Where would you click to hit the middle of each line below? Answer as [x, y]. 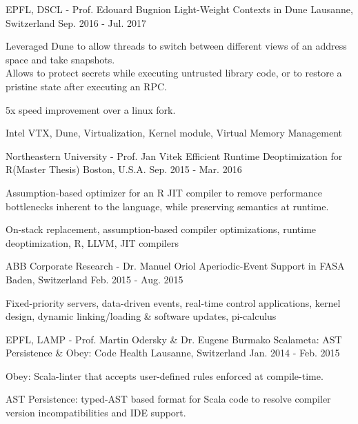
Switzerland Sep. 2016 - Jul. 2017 [76, 22]
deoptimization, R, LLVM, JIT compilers [92, 242]
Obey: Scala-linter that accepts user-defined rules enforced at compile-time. [165, 375]
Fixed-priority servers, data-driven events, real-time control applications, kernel [173, 302]
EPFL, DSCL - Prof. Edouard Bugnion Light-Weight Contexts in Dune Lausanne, [179, 9]
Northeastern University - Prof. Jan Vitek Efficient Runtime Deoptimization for [174, 155]
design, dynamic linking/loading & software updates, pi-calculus [141, 316]
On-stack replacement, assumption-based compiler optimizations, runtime [161, 229]
